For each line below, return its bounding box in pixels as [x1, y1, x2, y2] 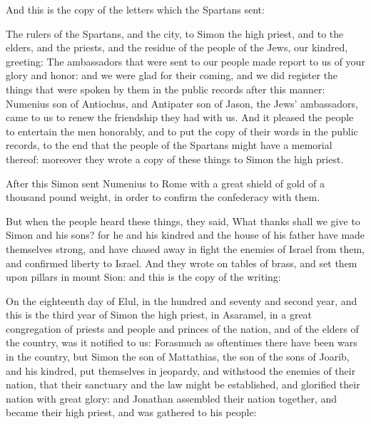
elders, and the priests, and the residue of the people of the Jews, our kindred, [6, 40, 348, 55]
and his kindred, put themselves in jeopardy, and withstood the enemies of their [6, 363, 356, 378]
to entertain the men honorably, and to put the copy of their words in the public [6, 123, 358, 138]
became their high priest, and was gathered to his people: [6, 405, 257, 420]
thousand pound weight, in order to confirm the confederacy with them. [6, 190, 320, 205]
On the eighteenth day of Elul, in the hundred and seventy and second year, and [6, 293, 357, 308]
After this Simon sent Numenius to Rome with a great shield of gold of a [6, 175, 325, 190]
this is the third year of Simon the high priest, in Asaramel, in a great [6, 307, 312, 322]
